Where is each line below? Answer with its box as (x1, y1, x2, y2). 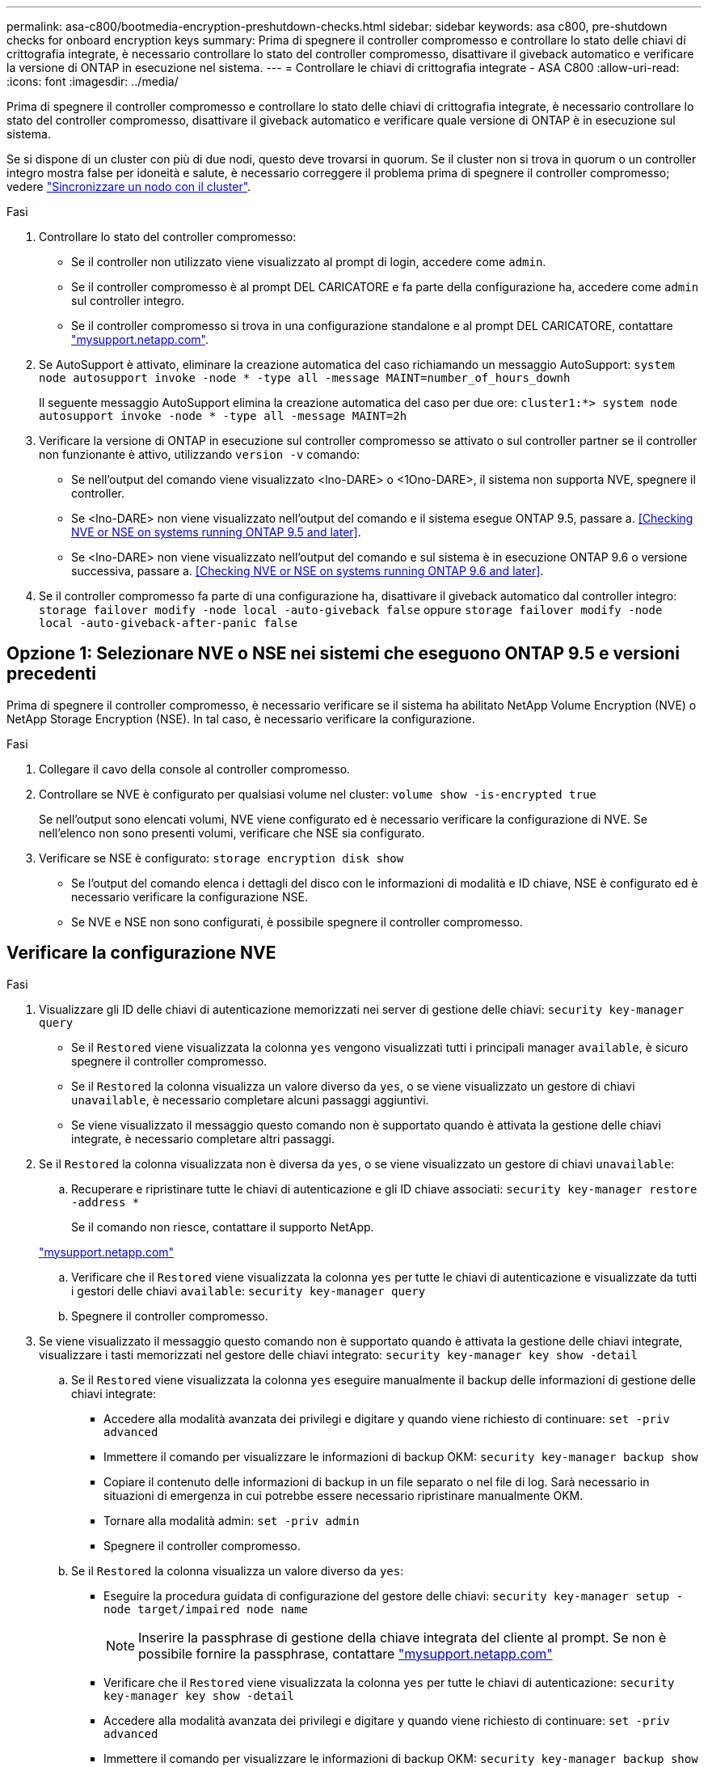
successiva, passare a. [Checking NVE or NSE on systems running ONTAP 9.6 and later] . (71, 564, 544, 578)
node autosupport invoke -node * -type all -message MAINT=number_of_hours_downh (39, 371, 571, 384)
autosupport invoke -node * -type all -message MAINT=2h (39, 409, 407, 422)
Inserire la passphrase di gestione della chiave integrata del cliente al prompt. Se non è (138, 1629, 667, 1646)
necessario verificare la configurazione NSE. (71, 889, 308, 904)
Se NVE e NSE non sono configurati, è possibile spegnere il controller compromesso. (71, 914, 523, 929)
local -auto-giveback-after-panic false (39, 617, 298, 629)
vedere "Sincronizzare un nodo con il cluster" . (6, 180, 251, 193)
